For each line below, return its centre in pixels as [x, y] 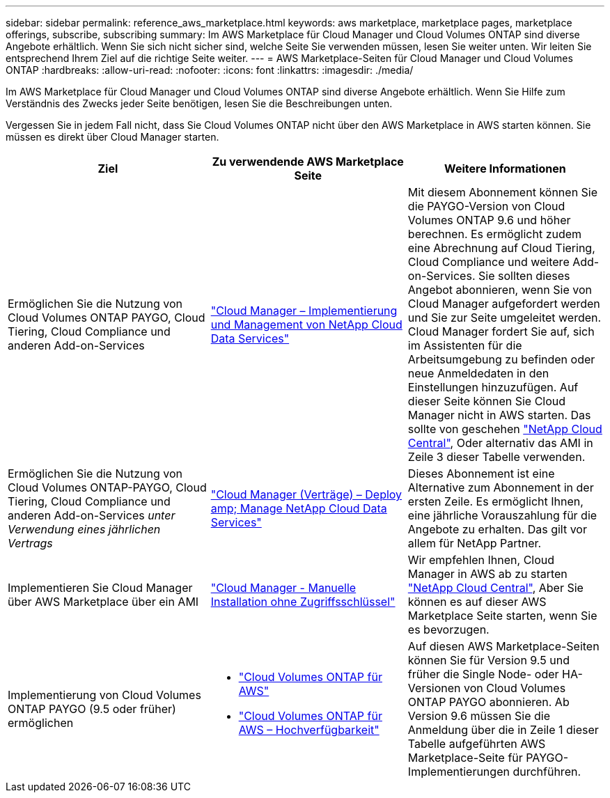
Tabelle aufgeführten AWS [477, 744]
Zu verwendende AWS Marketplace [308, 162]
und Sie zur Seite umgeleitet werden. [505, 318]
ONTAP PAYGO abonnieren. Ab [488, 702]
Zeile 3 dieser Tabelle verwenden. [496, 457]
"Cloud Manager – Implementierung [304, 311]
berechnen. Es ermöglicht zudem [495, 234]
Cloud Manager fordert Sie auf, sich [501, 331]
